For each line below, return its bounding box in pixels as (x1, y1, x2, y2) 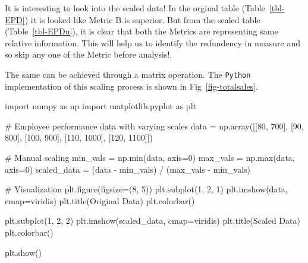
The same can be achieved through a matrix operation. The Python (5, 68, 251, 80)
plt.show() (5, 246, 42, 258)
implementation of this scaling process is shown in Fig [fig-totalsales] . (5, 80, 258, 92)
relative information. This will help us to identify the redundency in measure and (5, 36, 301, 49)
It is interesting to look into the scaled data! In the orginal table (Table (5, 2, 265, 14)
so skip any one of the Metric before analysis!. (5, 48, 172, 61)
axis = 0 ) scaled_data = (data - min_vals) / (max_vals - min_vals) (5, 163, 251, 175)
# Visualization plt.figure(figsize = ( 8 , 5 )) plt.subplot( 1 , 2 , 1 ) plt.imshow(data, (5, 183, 288, 195)
